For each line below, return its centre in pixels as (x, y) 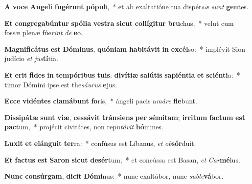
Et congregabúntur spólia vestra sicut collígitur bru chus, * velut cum (119, 23)
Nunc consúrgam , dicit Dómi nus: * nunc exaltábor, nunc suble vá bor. (114, 176)
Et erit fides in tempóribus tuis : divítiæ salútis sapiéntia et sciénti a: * (122, 74)
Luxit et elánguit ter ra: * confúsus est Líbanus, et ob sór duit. (100, 143)
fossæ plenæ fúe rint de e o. (44, 32)
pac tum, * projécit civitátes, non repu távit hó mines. (84, 127)
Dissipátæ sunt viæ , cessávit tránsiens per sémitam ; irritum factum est (125, 117)
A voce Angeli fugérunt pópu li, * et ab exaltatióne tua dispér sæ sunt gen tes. (126, 6)
